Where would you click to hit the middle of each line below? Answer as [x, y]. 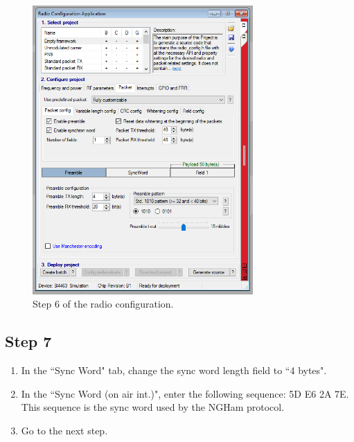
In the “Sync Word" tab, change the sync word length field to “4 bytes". [174, 370]
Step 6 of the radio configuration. [103, 304]
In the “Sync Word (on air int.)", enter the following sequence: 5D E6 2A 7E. [185, 393]
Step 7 [28, 341]
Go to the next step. [64, 430]
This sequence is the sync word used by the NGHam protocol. [153, 407]
